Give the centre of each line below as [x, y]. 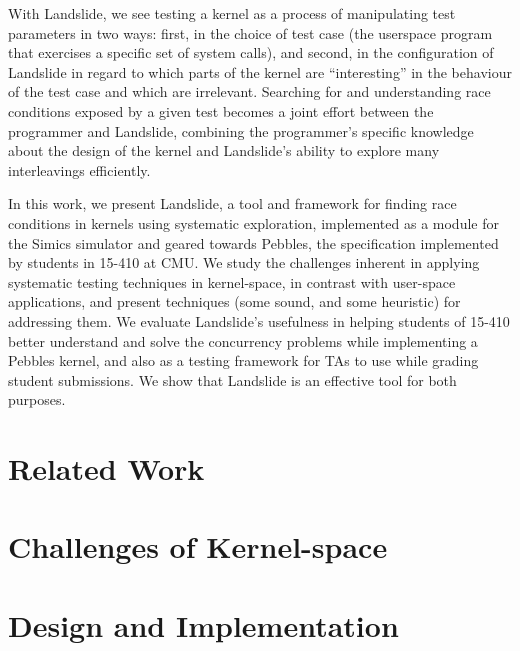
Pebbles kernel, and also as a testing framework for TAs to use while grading [243, 360]
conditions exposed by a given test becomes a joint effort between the [221, 110]
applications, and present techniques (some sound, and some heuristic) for [234, 301]
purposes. [37, 399]
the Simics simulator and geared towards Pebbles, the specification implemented [253, 242]
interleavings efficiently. [79, 169]
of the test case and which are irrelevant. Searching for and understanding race [249, 91]
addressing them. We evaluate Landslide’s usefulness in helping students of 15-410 [259, 320]
